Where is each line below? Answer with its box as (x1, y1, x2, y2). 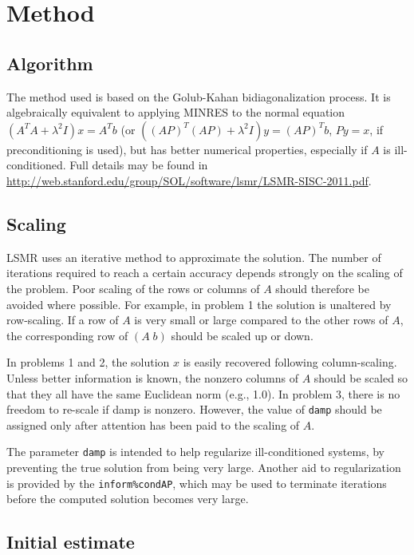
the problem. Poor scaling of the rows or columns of (6, 279, 260, 296)
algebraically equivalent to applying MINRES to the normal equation (6, 104, 345, 121)
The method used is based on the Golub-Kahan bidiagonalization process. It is (6, 88, 391, 105)
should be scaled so (313, 369, 408, 386)
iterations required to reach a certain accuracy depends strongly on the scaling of (6, 264, 403, 281)
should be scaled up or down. (171, 327, 313, 343)
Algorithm (6, 50, 93, 75)
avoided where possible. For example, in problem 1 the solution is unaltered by (6, 295, 392, 312)
